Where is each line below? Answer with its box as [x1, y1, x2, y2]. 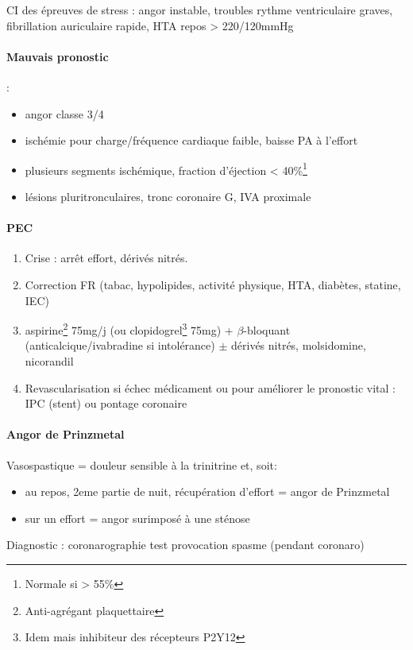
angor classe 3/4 [25, 105, 104, 122]
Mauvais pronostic [6, 48, 109, 64]
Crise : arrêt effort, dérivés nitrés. [25, 250, 188, 266]
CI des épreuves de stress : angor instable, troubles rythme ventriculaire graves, [6, 2, 393, 17]
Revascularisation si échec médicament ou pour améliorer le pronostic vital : [25, 379, 396, 396]
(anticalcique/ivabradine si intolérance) [25, 337, 215, 354]
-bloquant [243, 321, 291, 338]
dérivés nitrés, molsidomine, [231, 337, 366, 354]
